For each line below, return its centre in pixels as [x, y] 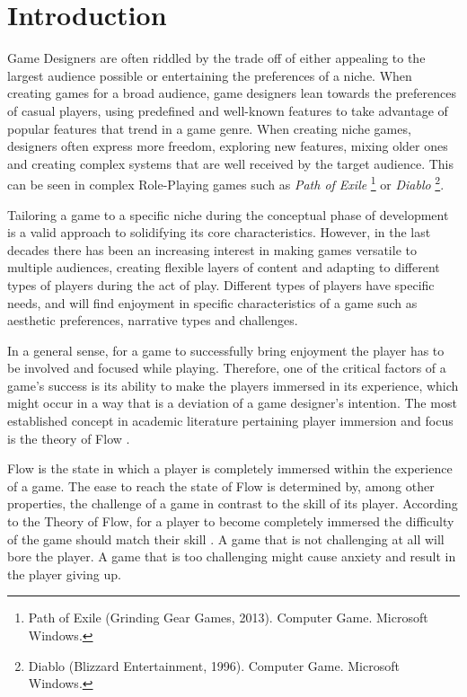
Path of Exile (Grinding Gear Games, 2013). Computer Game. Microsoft [228, 618]
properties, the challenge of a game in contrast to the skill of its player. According [233, 503]
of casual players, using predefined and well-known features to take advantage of [228, 110]
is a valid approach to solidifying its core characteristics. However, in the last [219, 232]
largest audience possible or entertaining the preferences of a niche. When [210, 75]
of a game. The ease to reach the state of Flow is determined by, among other [221, 485]
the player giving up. [64, 573]
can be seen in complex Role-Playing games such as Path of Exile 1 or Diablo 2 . [226, 183]
